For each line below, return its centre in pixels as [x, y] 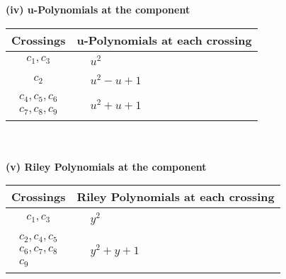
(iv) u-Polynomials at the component [98, 9]
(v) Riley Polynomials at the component [106, 166]
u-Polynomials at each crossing [164, 40]
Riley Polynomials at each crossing [176, 197]
